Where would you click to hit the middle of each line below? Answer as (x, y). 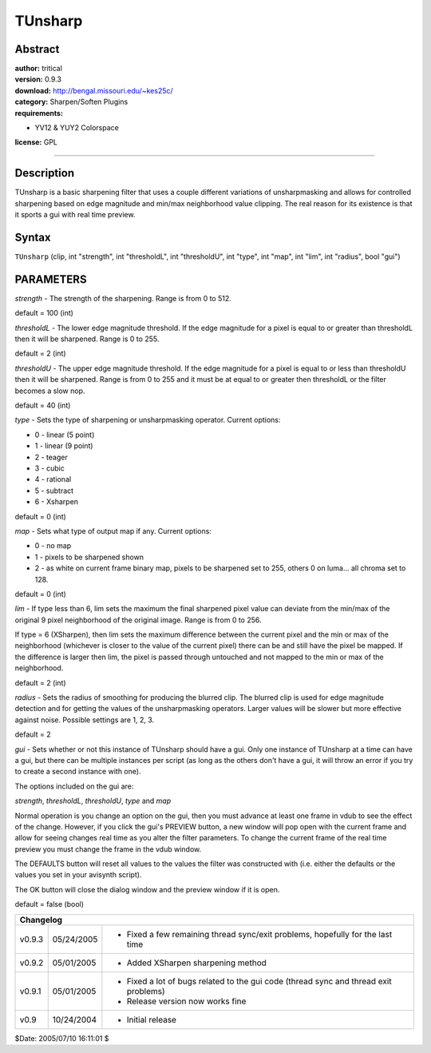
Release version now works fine (186, 1001)
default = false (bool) (49, 904)
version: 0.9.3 (38, 79)
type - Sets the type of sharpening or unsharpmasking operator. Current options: (148, 420)
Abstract (37, 49)
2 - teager (51, 457)
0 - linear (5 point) (65, 435)
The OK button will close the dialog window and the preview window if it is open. (147, 889)
